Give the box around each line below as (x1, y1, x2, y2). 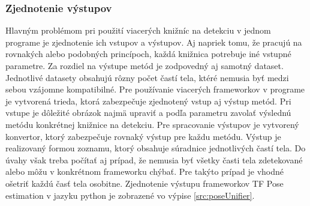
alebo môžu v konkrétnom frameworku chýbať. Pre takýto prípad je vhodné (5, 165, 284, 178)
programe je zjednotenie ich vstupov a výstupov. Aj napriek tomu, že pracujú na (5, 35, 302, 48)
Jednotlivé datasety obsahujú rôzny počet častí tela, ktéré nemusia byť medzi (5, 71, 289, 83)
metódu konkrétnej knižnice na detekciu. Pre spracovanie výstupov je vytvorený (5, 118, 299, 130)
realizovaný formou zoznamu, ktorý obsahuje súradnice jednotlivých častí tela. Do (5, 142, 306, 154)
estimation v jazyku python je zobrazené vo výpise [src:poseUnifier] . (5, 189, 255, 201)
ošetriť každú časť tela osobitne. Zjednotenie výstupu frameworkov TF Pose (5, 177, 284, 189)
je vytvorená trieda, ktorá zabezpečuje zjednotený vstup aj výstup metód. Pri (5, 94, 291, 107)
